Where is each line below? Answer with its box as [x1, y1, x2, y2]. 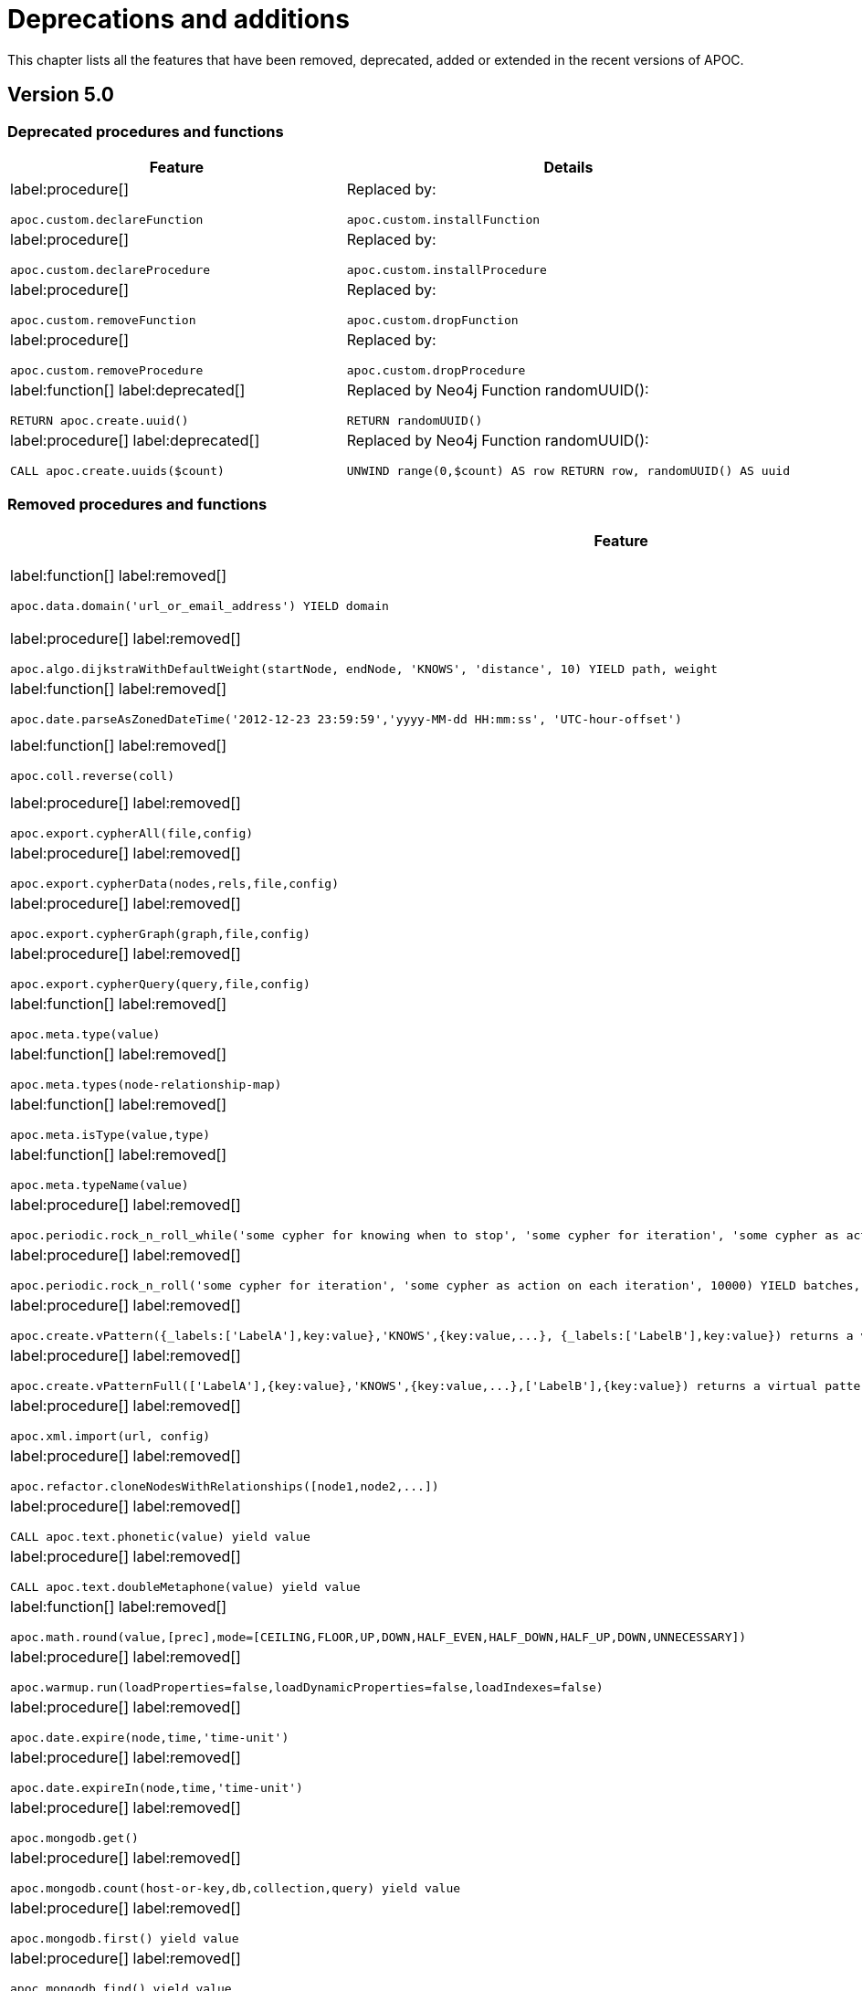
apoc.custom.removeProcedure [10, 363, 204, 377]
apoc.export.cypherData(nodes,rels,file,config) [10, 876, 340, 890]
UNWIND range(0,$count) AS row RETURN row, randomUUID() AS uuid [346, 463, 790, 478]
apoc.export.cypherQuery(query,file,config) [10, 976, 310, 991]
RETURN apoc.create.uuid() [10, 413, 189, 427]
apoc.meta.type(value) [10, 1027, 161, 1041]
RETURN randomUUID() [346, 413, 483, 427]
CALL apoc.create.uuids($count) [10, 463, 225, 478]
